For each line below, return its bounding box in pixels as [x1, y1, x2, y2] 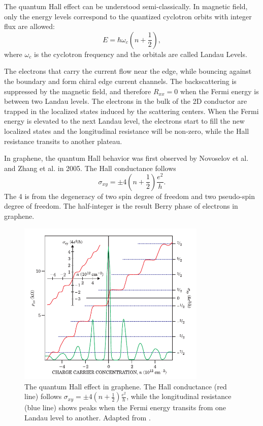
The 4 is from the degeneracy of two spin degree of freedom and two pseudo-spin [4, 190, 255, 201]
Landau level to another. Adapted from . [24, 412, 151, 423]
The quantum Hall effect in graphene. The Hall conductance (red [24, 381, 227, 391]
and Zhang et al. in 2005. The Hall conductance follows [4, 162, 176, 173]
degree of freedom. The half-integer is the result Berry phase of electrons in [4, 201, 238, 211]
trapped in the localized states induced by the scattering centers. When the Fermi [4, 105, 259, 116]
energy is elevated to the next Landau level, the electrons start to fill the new [4, 116, 245, 126]
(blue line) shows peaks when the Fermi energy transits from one [24, 402, 226, 413]
